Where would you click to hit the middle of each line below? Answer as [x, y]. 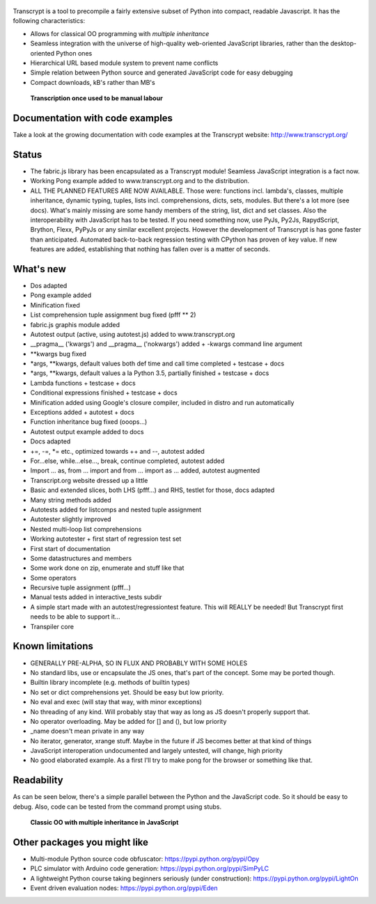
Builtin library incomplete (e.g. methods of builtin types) [110, 683]
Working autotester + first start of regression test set [106, 539]
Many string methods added [71, 500]
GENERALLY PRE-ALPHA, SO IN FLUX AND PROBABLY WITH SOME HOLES [139, 663]
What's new [39, 269]
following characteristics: [49, 21]
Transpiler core [52, 626]
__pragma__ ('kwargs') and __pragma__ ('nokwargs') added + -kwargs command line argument [166, 344]
